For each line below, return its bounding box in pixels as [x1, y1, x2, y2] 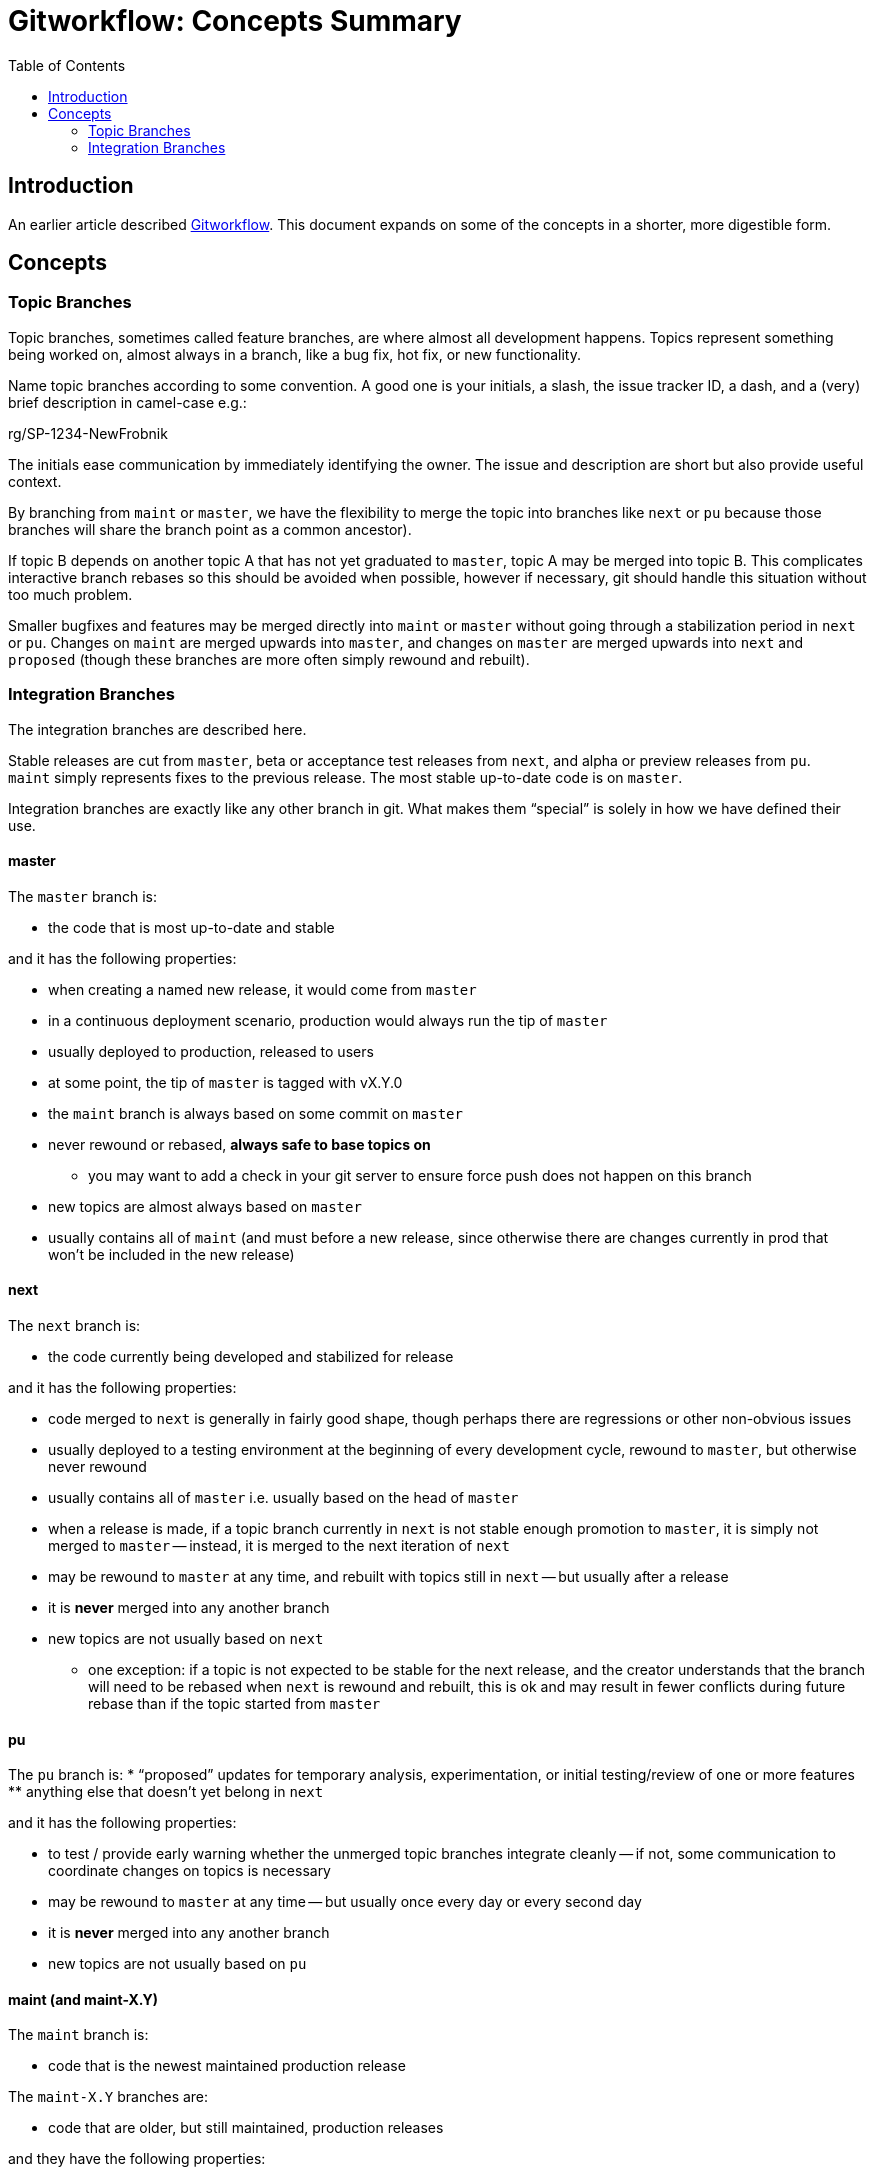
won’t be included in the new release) [48, 1245, 295, 1263]
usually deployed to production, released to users [48, 1042, 374, 1060]
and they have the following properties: [8, 2150, 266, 2168]
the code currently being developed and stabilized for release [48, 1348, 454, 1365]
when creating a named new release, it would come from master [48, 980, 477, 998]
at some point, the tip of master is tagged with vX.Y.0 [48, 1073, 403, 1091]
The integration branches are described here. [8, 720, 307, 738]
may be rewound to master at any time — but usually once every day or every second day [48, 1893, 642, 1911]
